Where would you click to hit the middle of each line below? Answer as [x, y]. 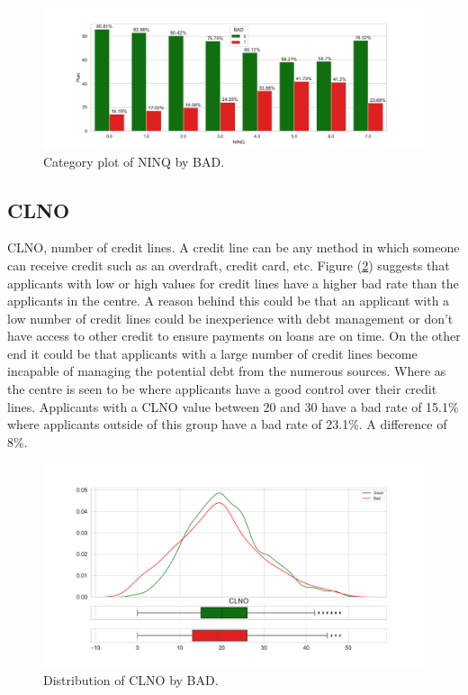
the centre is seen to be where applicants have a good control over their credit [222, 389]
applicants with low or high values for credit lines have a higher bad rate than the [233, 283]
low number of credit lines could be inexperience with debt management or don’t [230, 318]
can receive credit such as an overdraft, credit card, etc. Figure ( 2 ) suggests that [229, 265]
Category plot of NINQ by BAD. [134, 161]
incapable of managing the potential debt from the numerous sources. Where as [227, 371]
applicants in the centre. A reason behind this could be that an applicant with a [229, 301]
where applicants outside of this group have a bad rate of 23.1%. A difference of [227, 424]
